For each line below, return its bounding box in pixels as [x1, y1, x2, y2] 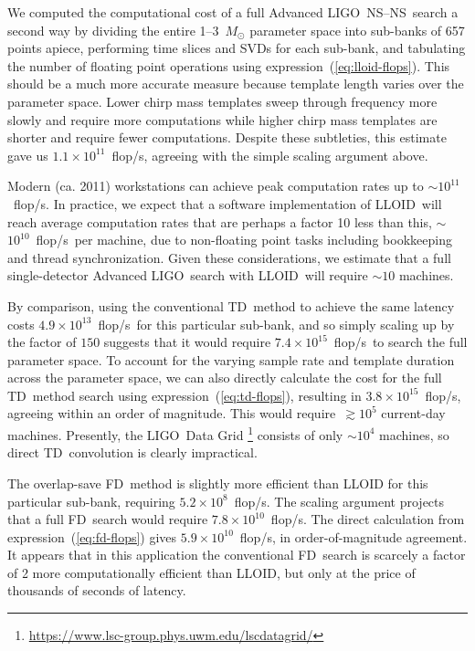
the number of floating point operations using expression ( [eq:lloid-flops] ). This [7, 56, 450, 75]
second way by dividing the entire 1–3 [7, 20, 219, 39]
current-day [381, 404, 446, 423]
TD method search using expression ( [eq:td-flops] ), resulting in [7, 385, 362, 404]
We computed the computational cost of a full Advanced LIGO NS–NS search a [7, 3, 459, 21]
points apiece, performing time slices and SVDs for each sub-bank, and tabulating [7, 38, 466, 58]
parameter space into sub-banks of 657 [249, 20, 465, 39]
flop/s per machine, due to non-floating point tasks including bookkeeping [36, 230, 452, 249]
